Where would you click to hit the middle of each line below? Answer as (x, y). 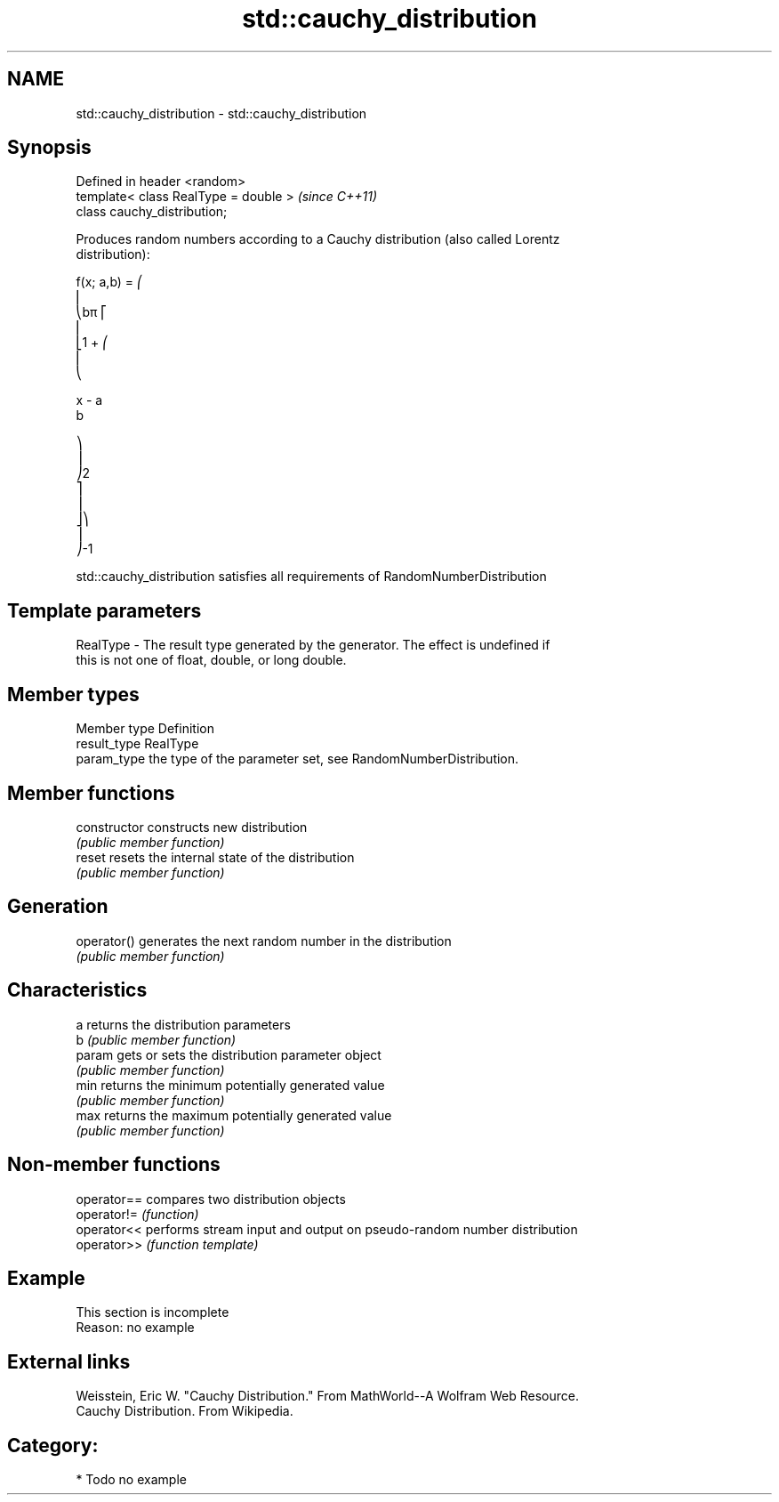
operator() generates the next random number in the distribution (264, 941)
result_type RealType (137, 744)
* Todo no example (131, 1480)
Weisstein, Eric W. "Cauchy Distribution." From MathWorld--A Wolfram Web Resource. (327, 1396)
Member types (73, 694)
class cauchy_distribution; (152, 212)
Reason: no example (135, 1328)
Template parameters (104, 610)
